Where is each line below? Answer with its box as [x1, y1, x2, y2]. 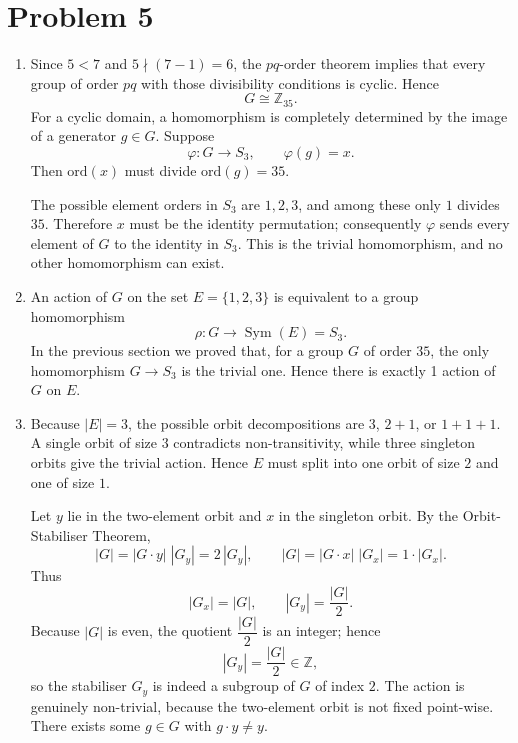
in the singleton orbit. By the [278, 505, 459, 526]
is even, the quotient [107, 620, 233, 641]
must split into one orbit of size [267, 452, 460, 473]
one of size [30, 471, 95, 492]
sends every [439, 213, 510, 234]
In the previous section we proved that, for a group [30, 340, 344, 361]
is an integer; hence [262, 620, 381, 641]
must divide [124, 159, 197, 180]
